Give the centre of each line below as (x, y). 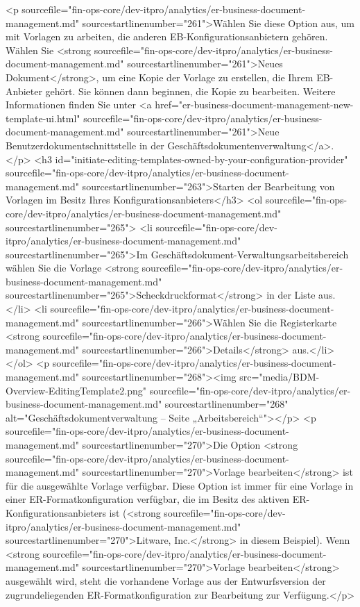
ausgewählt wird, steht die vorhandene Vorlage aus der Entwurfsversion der (166, 580)
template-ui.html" (43, 118)
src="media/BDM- (280, 377)
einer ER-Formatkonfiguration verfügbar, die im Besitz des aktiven (148, 499)
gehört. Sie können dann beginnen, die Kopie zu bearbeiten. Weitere (190, 91)
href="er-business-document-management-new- (254, 105)
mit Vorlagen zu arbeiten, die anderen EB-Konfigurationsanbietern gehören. (167, 36)
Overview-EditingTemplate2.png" (76, 390)
